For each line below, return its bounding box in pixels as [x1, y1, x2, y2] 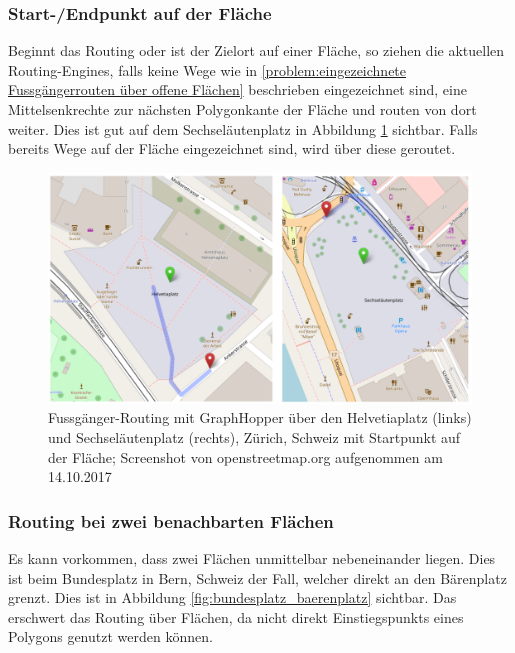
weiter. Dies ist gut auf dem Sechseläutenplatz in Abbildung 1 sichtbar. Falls [8, 118, 478, 139]
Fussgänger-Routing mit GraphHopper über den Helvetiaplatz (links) [48, 407, 472, 428]
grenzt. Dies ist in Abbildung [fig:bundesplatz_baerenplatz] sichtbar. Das [8, 587, 457, 608]
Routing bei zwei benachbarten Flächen [8, 508, 334, 533]
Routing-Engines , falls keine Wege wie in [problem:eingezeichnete [8, 59, 407, 80]
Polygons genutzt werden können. [8, 626, 213, 647]
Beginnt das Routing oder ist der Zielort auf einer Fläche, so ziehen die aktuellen [8, 40, 505, 61]
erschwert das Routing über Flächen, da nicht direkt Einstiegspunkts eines [8, 606, 464, 627]
